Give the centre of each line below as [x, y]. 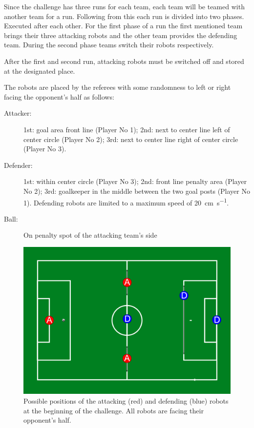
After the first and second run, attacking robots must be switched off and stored [124, 61]
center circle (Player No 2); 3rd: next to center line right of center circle [131, 139]
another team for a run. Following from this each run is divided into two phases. [124, 16]
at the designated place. [40, 71]
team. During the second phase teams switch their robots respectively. [109, 45]
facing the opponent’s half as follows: [59, 96]
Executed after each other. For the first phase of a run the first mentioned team [123, 26]
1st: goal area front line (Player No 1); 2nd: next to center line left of [127, 129]
